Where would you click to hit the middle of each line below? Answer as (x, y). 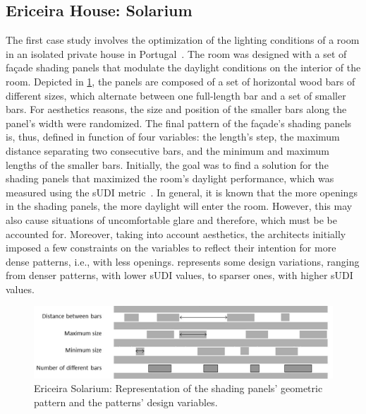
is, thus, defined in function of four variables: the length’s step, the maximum (173, 137)
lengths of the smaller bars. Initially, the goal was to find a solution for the (167, 164)
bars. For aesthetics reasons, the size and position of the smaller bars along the (176, 109)
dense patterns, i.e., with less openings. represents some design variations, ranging (183, 261)
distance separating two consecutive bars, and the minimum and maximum (167, 150)
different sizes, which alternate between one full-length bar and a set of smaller (176, 95)
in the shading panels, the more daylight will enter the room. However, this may (179, 206)
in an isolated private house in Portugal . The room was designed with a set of (176, 53)
